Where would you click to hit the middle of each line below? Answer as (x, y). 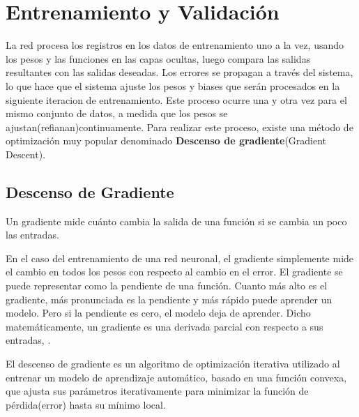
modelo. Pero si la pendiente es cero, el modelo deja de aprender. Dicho (158, 313)
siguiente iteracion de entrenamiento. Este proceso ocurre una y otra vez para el (176, 99)
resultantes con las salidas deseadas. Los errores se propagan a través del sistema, (179, 72)
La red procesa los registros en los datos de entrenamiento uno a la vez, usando (175, 45)
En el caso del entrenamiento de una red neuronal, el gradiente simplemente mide (180, 258)
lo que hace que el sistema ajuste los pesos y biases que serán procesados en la (173, 85)
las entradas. (32, 235)
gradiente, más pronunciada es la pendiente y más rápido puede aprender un (169, 299)
